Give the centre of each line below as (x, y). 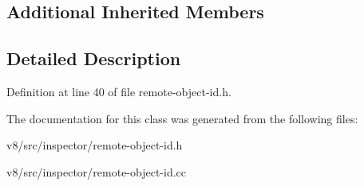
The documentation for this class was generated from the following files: (182, 118)
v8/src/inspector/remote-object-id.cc (97, 171)
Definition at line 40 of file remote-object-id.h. (119, 91)
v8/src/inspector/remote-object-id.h (95, 145)
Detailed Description (94, 58)
